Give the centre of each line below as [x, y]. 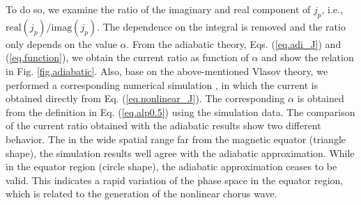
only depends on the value [61, 43]
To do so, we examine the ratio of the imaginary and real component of [158, 9]
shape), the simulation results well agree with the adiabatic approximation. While [180, 153]
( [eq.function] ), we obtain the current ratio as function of [127, 57]
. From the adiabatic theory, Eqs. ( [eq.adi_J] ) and [234, 43]
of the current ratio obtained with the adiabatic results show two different [163, 125]
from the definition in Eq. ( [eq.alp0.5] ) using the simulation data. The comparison [180, 112]
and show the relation [308, 57]
